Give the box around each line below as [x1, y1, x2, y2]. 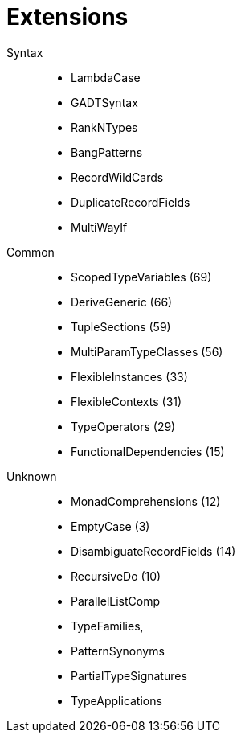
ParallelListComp [71, 593, 161, 608]
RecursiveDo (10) [71, 569, 161, 583]
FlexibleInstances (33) [71, 369, 188, 384]
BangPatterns [71, 145, 143, 159]
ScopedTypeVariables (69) [71, 269, 212, 284]
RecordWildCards [71, 170, 164, 184]
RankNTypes [71, 120, 138, 134]
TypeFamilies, [71, 618, 144, 633]
